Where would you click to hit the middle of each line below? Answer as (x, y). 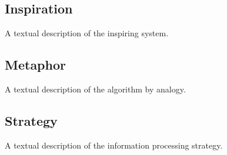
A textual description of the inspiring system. (87, 33)
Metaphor (35, 65)
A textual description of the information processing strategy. (114, 145)
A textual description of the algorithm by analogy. (95, 89)
